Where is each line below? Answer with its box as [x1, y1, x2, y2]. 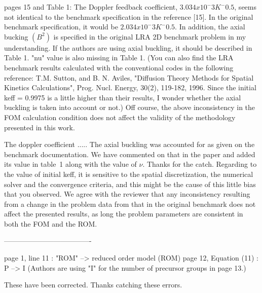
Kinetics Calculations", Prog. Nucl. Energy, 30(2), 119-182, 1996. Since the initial [4, 82, 256, 93]
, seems [234, 2, 256, 12]
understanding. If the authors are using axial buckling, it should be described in [4, 42, 252, 53]
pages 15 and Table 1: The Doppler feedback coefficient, [4, 2, 178, 12]
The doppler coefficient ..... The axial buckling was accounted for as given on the [4, 139, 255, 150]
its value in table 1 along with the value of [4, 159, 137, 169]
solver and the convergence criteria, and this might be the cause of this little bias [4, 178, 256, 189]
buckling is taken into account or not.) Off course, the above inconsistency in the [4, 102, 255, 113]
